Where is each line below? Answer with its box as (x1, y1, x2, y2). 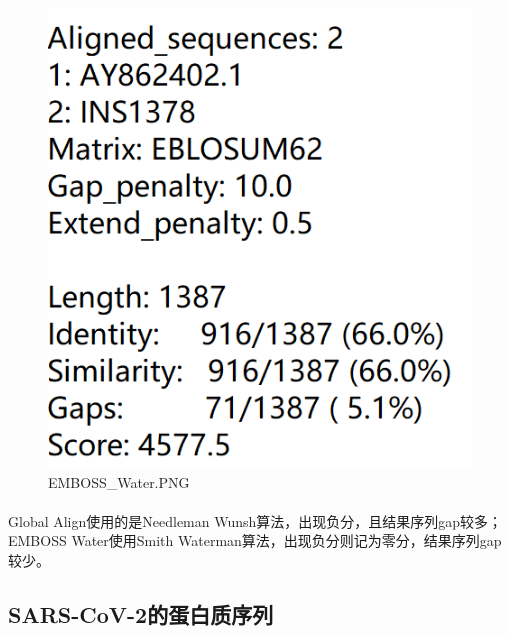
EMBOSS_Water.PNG (48, 471, 190, 492)
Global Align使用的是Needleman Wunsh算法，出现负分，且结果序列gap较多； (8, 510, 503, 531)
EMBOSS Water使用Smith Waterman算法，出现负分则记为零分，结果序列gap (8, 530, 502, 551)
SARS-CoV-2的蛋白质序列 (8, 599, 274, 630)
